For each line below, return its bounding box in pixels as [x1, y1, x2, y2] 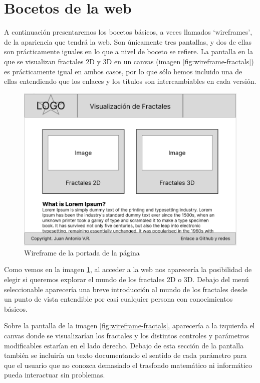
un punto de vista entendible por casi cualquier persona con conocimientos [4, 294, 233, 304]
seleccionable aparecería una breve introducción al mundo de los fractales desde [4, 284, 247, 294]
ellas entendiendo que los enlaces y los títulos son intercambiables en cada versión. [4, 76, 256, 86]
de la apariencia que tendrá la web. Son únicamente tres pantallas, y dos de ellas [4, 36, 251, 47]
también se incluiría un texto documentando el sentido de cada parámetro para [4, 350, 247, 360]
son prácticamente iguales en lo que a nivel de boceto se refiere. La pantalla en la [4, 46, 253, 57]
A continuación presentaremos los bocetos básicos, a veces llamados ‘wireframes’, [4, 27, 252, 37]
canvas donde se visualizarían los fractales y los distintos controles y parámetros [4, 330, 249, 340]
